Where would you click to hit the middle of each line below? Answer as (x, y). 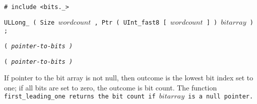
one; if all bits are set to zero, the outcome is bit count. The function (111, 87)
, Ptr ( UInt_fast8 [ (131, 22)
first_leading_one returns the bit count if (80, 97)
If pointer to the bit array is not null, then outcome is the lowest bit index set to (129, 78)
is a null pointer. (221, 97)
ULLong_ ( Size (29, 22)
